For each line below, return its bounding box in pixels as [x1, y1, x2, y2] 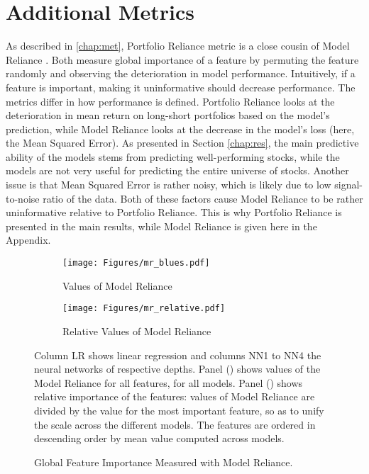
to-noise [6, 191, 40, 205]
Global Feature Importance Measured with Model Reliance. [34, 454, 293, 469]
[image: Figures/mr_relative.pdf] [62, 303, 226, 314]
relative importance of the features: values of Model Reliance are [34, 389, 315, 404]
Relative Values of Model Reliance [62, 323, 211, 338]
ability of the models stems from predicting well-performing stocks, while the [6, 149, 340, 164]
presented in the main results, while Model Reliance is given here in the [6, 218, 317, 233]
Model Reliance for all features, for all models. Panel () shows [34, 375, 303, 390]
